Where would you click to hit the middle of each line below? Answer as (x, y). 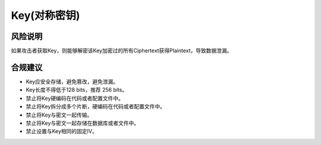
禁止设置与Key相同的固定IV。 (62, 131)
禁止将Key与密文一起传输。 (59, 115)
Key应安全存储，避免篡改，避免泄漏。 (72, 81)
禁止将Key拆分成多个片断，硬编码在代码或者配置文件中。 (96, 107)
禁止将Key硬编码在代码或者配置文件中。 (75, 98)
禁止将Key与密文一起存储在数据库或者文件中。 (83, 123)
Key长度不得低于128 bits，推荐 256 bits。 (77, 90)
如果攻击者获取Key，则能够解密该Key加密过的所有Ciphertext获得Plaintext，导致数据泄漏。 (122, 51)
